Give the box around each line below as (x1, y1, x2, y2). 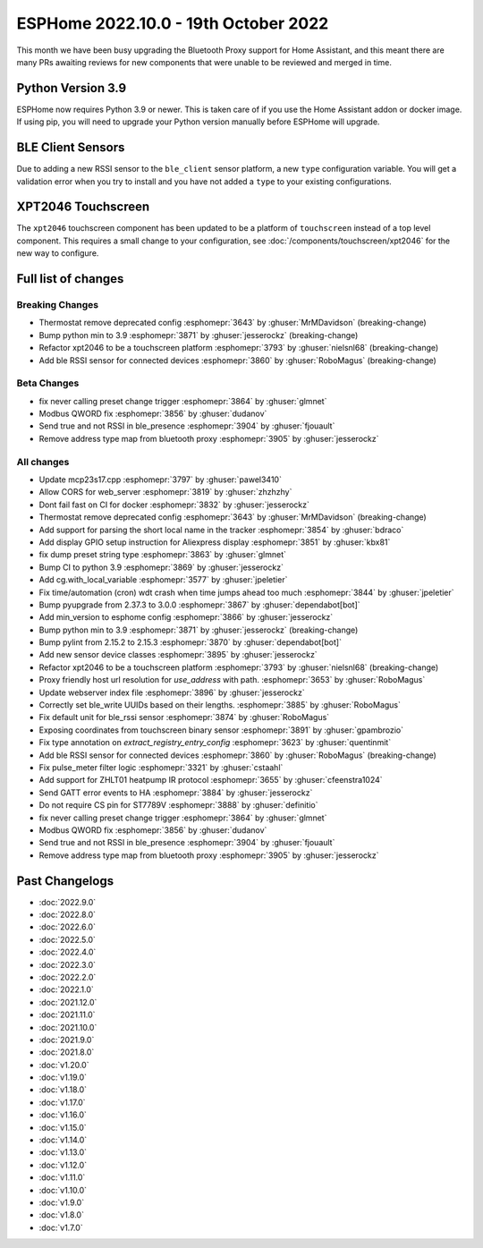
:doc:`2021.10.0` (38, 1022, 97, 1032)
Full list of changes (16, 271, 124, 286)
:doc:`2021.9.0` (38, 1034, 95, 1045)
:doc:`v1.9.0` (38, 1197, 85, 1208)
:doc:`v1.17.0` (38, 1097, 86, 1108)
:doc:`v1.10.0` (38, 1184, 88, 1195)
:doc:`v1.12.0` (38, 1159, 88, 1170)
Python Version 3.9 (16, 81, 127, 96)
